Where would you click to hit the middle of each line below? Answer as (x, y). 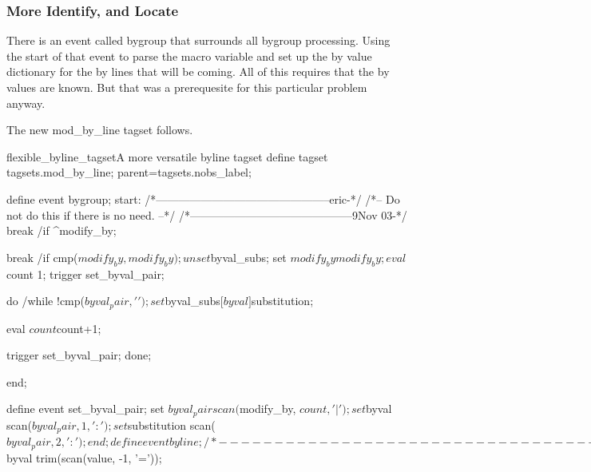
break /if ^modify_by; (61, 230)
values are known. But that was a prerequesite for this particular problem (187, 87)
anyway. (26, 103)
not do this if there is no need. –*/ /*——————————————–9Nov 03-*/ (207, 214)
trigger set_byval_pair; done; (79, 355)
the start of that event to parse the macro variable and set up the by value (189, 56)
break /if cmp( (42, 257)
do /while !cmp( (46, 301)
